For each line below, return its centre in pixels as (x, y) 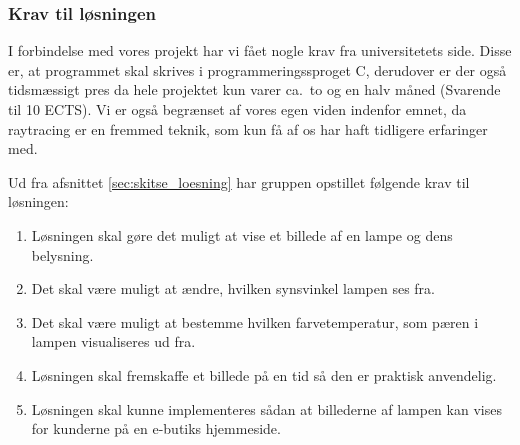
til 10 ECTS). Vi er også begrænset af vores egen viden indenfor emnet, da (237, 109)
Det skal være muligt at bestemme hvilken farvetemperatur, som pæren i (255, 321)
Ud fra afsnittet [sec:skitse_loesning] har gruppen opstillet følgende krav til (239, 181)
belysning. (62, 254)
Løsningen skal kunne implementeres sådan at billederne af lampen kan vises (266, 408)
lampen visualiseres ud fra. (113, 341)
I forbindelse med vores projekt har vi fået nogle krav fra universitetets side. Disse (260, 50)
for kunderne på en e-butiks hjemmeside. (156, 428)
